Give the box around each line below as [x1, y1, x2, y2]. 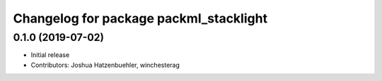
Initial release [30, 51, 70, 59]
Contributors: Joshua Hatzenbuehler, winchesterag [30, 61, 180, 69]
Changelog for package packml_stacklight [13, 11, 268, 26]
